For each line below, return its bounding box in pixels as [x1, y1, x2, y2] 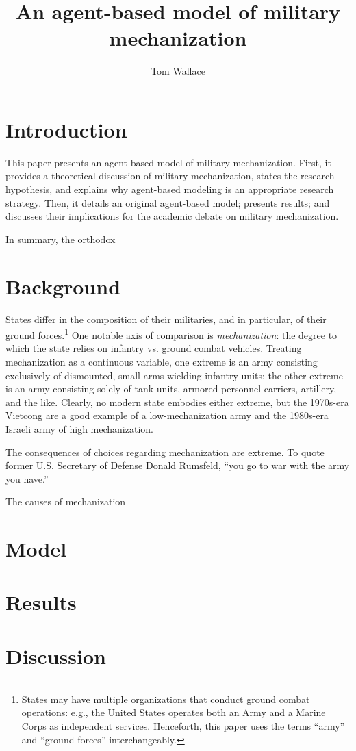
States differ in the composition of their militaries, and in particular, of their [5, 311, 327, 326]
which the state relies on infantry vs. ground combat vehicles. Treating [5, 341, 302, 355]
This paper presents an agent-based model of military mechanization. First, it [5, 155, 331, 169]
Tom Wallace [151, 64, 205, 78]
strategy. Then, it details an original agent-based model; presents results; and [5, 195, 330, 209]
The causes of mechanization [5, 494, 126, 509]
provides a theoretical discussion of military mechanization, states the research [5, 168, 335, 183]
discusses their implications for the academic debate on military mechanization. [5, 209, 339, 223]
